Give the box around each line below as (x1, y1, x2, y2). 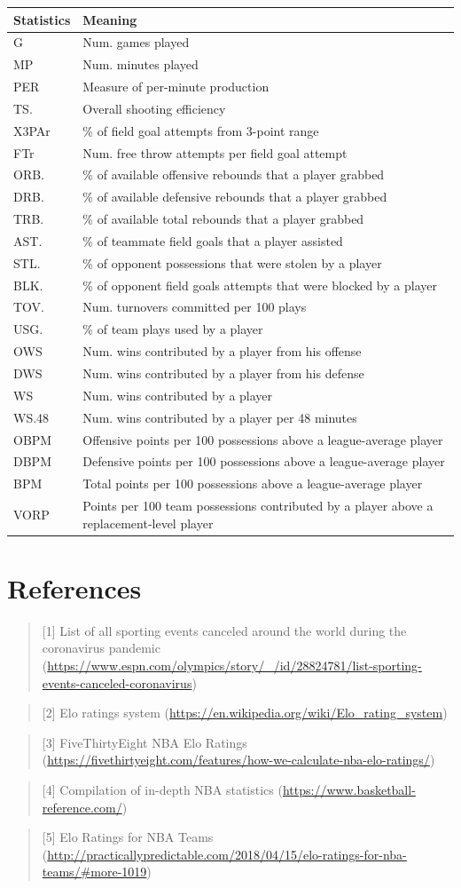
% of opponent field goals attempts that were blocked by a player (82, 275, 437, 294)
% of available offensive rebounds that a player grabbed (82, 165, 385, 184)
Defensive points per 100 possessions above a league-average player (82, 452, 445, 471)
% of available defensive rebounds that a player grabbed (82, 187, 387, 206)
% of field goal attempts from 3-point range (82, 121, 319, 139)
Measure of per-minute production (82, 77, 270, 96)
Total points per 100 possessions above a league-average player (82, 474, 423, 493)
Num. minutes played (82, 55, 199, 74)
